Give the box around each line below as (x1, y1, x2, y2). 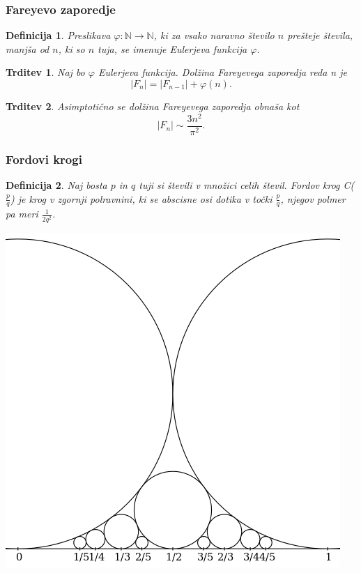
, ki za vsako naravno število (153, 28, 275, 43)
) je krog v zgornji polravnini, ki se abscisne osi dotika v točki (10, 191, 272, 206)
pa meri (6, 206, 38, 221)
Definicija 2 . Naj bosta (6, 177, 107, 192)
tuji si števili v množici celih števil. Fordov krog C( (139, 177, 355, 192)
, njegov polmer (280, 191, 346, 206)
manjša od (6, 41, 49, 56)
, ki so (58, 41, 85, 56)
